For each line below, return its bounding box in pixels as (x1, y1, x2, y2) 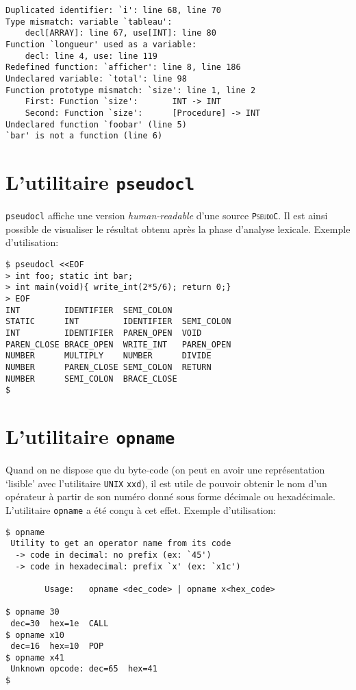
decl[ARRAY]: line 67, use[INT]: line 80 (25, 28, 216, 38)
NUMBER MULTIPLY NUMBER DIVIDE (5, 351, 212, 361)
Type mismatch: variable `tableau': (5, 16, 173, 27)
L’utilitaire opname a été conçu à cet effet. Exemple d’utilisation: (5, 502, 277, 517)
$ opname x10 (5, 630, 64, 640)
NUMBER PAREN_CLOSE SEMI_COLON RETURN (5, 362, 212, 372)
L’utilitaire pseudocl (5, 168, 194, 196)
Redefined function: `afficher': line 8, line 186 (5, 62, 241, 73)
